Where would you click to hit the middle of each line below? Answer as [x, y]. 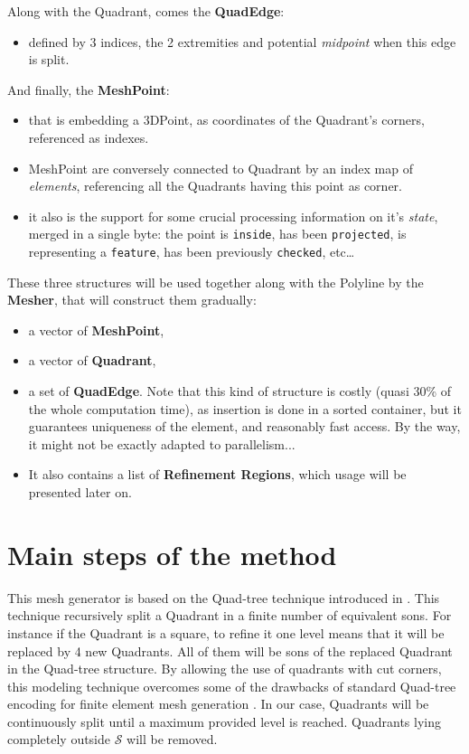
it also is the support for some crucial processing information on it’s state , [233, 216]
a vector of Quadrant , [92, 360]
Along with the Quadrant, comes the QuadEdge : [146, 11]
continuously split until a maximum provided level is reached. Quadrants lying [224, 721]
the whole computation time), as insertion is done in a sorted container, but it [245, 408]
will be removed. [172, 739]
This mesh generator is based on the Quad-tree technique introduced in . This [224, 597]
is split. [49, 59]
